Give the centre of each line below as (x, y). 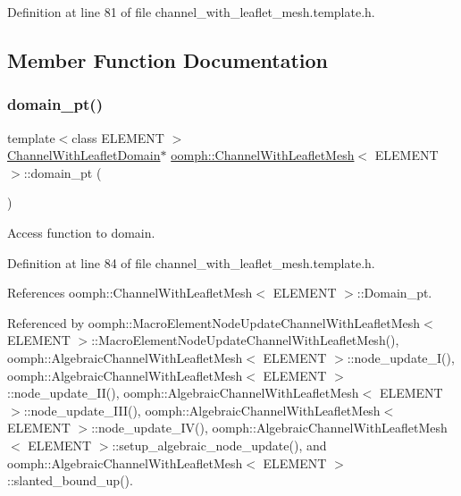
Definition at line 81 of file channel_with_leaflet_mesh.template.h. (191, 12)
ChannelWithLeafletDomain (84, 155)
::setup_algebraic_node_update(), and (219, 445)
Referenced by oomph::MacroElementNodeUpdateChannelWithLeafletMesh (214, 322)
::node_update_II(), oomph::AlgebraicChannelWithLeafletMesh (183, 393)
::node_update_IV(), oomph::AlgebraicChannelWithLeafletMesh (269, 428)
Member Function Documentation (168, 59)
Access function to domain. (81, 232)
